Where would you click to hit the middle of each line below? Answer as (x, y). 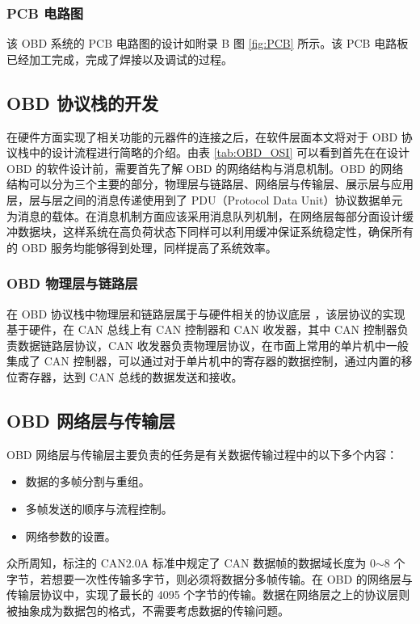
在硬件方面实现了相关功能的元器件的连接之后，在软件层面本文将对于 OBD (202, 136)
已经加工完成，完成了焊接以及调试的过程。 (120, 59)
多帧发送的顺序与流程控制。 (99, 508)
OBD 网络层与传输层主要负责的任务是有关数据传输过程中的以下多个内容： (202, 454)
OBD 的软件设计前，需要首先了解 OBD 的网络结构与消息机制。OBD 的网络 (205, 168)
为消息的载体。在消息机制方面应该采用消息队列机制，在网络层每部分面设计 (204, 215)
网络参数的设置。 (71, 535)
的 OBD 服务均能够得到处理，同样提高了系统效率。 (142, 247)
